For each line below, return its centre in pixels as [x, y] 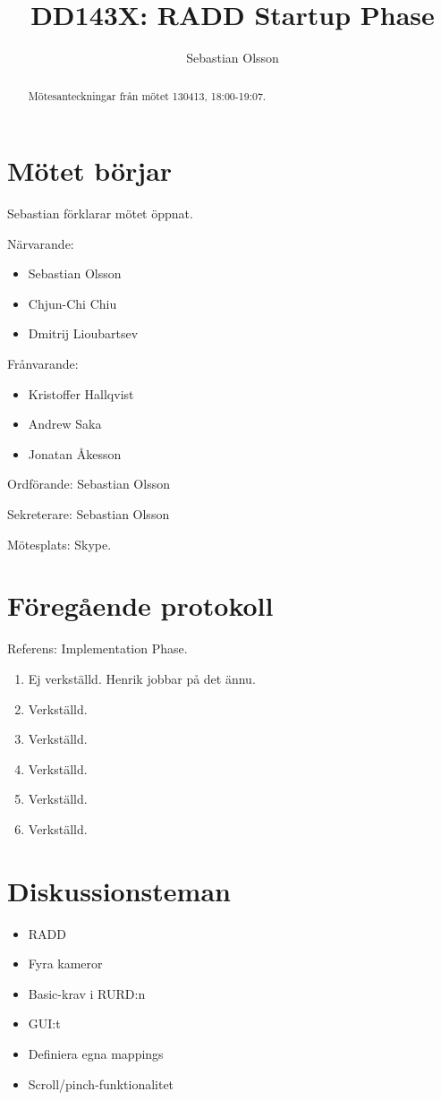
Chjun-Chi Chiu [72, 303]
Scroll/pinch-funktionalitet [101, 1083]
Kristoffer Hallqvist [81, 393]
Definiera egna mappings [96, 1054]
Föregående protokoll [140, 605]
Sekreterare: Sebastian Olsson [89, 514]
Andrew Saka [65, 424]
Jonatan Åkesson [75, 453]
